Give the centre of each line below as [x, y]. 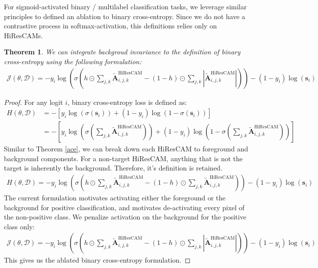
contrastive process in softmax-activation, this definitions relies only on [110, 26]
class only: [19, 226]
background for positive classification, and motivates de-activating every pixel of [124, 207]
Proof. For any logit [34, 102]
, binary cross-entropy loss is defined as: [127, 102]
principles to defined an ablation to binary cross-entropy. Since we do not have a [125, 16]
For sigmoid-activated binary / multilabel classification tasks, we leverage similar [125, 6]
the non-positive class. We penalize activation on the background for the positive [125, 217]
